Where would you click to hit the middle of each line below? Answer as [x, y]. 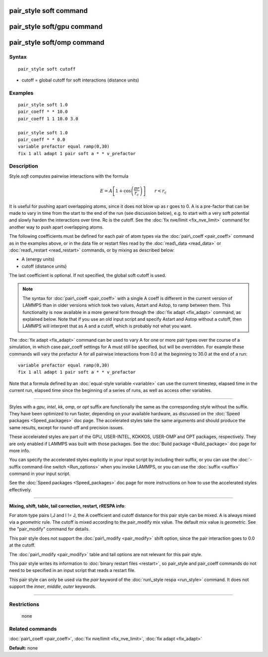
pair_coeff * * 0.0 [42, 140]
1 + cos [123, 191]
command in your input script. [40, 474]
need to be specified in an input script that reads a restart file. [72, 570]
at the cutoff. [22, 545]
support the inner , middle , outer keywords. [53, 586]
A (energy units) [38, 259]
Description [24, 166]
